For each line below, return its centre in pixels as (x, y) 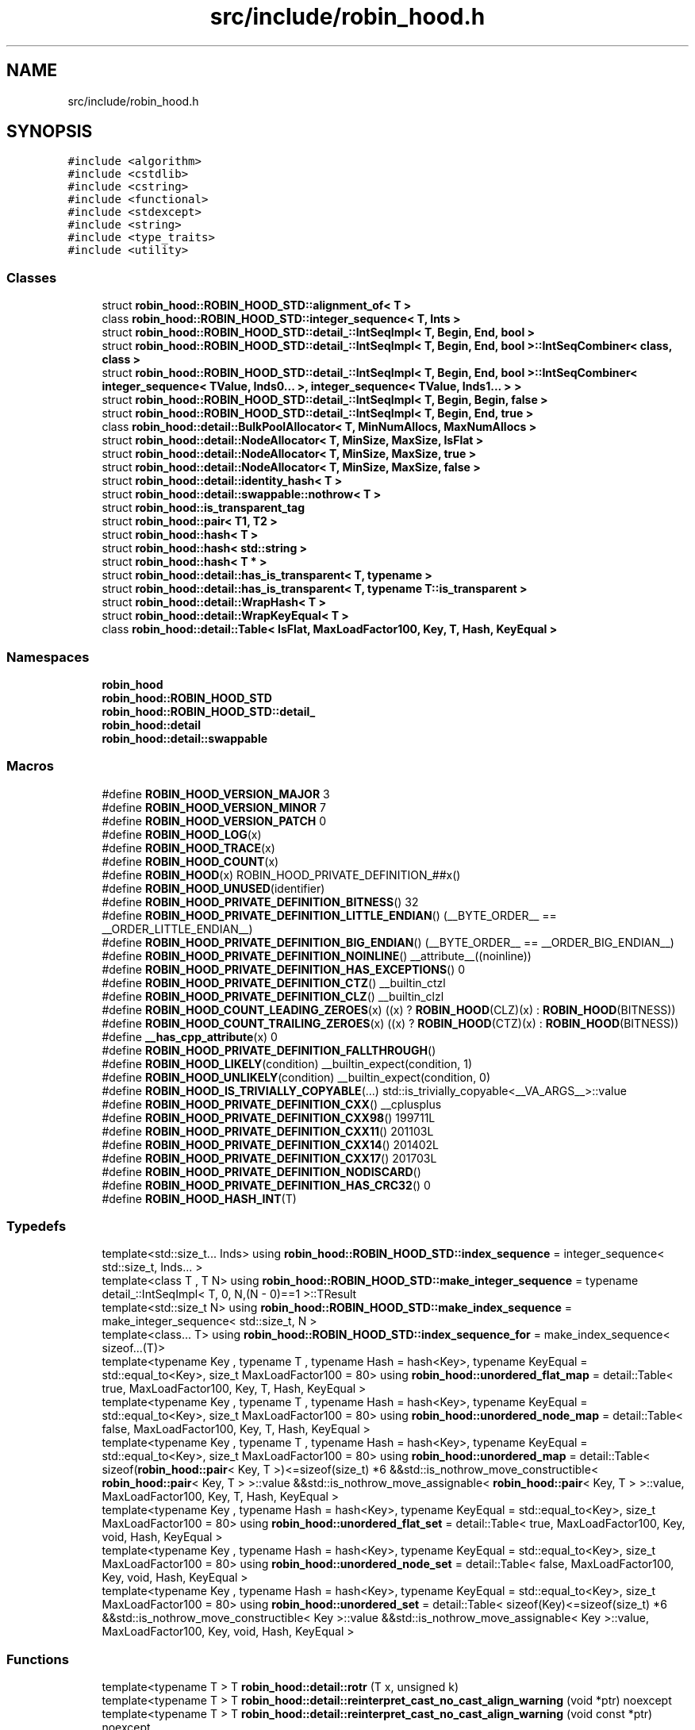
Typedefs (36, 1226)
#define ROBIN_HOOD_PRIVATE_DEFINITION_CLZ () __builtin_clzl (273, 996)
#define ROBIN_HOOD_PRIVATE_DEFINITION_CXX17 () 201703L (269, 1158)
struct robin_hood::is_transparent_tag (204, 508)
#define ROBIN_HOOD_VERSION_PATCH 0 (214, 821)
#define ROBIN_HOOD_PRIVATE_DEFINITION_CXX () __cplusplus (272, 1104)
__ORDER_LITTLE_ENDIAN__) (177, 928)
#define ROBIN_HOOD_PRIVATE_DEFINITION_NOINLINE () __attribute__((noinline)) (317, 955)
